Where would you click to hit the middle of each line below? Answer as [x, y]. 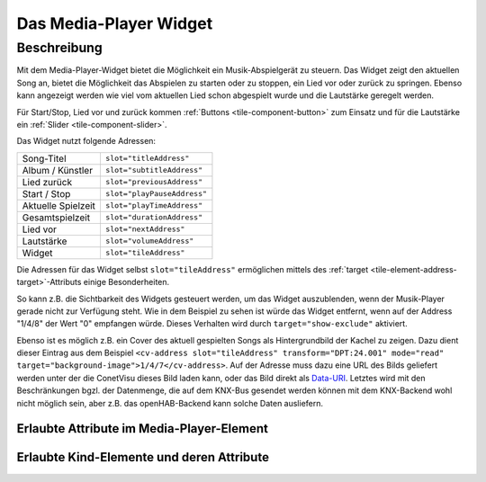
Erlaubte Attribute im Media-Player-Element [143, 428]
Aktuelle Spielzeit [59, 205]
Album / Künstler [58, 170]
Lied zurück [47, 182]
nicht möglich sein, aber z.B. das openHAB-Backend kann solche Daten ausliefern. [170, 403]
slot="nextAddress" [145, 229]
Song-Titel [44, 158]
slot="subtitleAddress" [153, 170]
